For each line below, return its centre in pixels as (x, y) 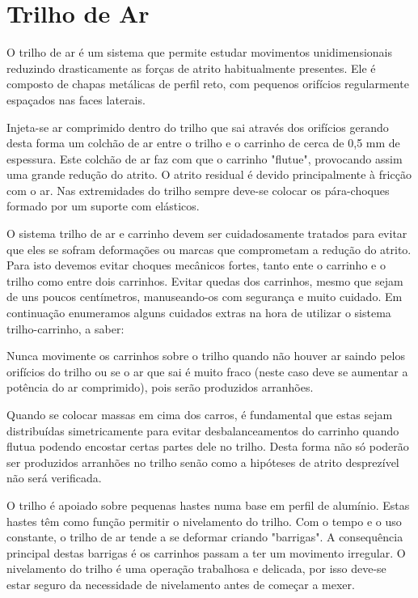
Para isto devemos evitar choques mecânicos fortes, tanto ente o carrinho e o (196, 265)
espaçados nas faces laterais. (76, 99)
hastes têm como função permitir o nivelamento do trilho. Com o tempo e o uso (204, 521)
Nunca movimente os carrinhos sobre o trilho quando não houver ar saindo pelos (206, 356)
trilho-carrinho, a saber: (65, 328)
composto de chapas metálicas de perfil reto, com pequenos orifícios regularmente (208, 84)
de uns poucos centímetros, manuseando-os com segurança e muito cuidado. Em (205, 297)
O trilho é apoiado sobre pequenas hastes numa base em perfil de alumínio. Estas (208, 505)
